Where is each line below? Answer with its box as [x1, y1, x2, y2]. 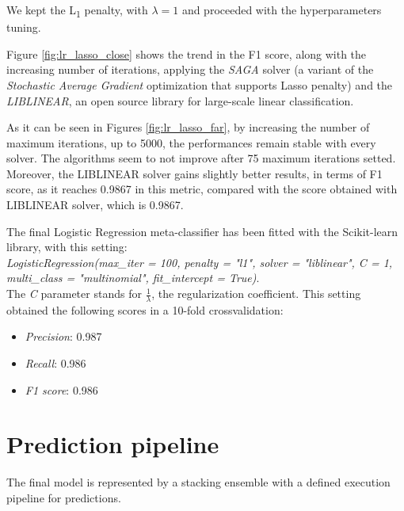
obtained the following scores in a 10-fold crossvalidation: [6, 301, 284, 318]
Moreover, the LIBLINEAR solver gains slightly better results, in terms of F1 [6, 165, 383, 181]
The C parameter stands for [6, 285, 142, 302]
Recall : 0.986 [25, 355, 86, 372]
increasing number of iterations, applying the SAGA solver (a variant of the [6, 61, 374, 78]
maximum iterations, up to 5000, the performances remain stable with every [6, 134, 376, 151]
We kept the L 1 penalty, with [6, 2, 148, 20]
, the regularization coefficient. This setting [151, 285, 361, 302]
